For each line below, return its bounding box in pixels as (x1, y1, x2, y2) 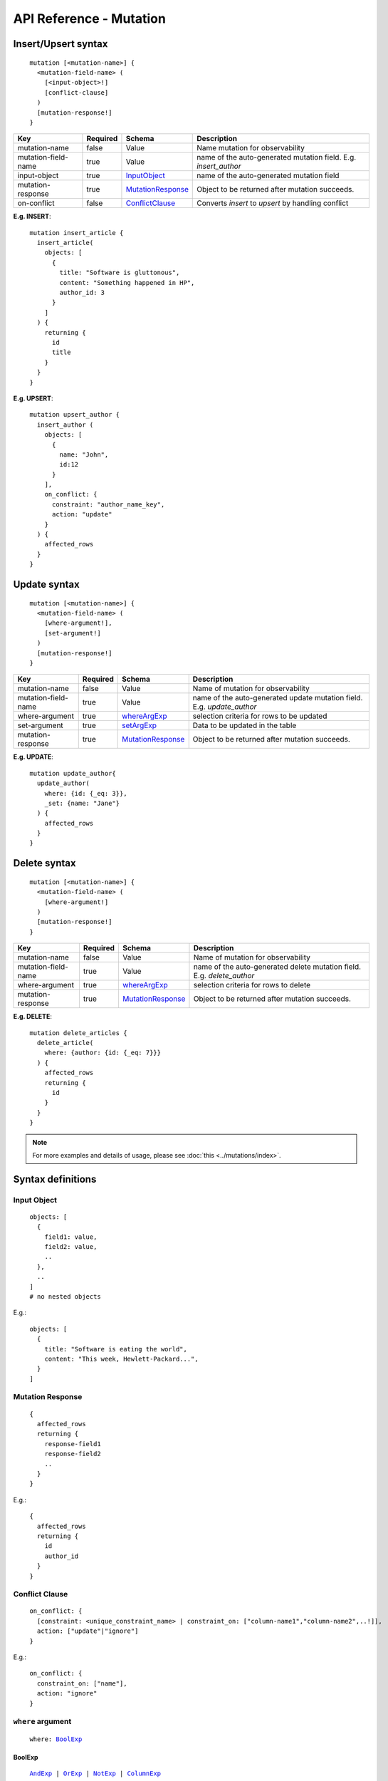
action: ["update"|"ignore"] (36, 1627, 139, 1635)
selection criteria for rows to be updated (192, 711, 327, 721)
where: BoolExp (29, 1735, 83, 1743)
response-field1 (44, 1440, 101, 1448)
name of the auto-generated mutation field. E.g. (196, 152, 357, 162)
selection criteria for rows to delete (193, 980, 311, 990)
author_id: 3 (59, 289, 105, 297)
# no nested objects (29, 1292, 101, 1300)
